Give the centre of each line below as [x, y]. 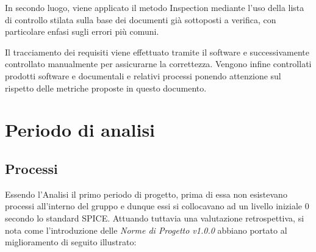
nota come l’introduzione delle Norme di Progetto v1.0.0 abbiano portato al [146, 230]
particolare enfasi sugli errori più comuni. [82, 31]
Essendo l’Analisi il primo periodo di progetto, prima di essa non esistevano [146, 194]
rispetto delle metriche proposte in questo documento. [106, 88]
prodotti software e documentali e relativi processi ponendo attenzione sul [143, 75]
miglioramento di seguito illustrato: [71, 242]
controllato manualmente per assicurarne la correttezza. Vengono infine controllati [158, 64]
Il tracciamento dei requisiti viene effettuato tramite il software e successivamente [157, 52]
